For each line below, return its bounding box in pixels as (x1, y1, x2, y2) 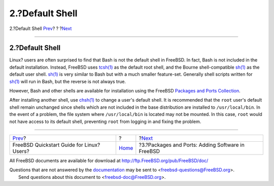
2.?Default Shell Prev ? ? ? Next (9, 25, 72, 32)
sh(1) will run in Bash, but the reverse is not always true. (9, 78, 126, 84)
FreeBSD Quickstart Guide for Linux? (12, 141, 100, 148)
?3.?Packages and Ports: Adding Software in (139, 141, 245, 148)
